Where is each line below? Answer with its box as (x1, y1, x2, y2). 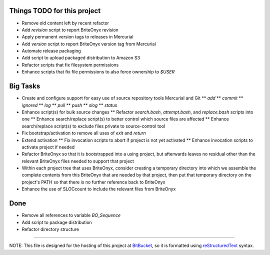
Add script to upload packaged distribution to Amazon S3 (21, 55, 140, 61)
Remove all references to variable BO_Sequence (21, 212, 121, 218)
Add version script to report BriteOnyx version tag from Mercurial (21, 40, 156, 47)
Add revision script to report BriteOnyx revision (21, 26, 118, 32)
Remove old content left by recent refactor (21, 20, 109, 26)
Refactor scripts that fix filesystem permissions (21, 61, 119, 67)
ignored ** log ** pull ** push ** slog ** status (21, 102, 117, 108)
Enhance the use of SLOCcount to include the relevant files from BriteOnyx (21, 186, 176, 192)
